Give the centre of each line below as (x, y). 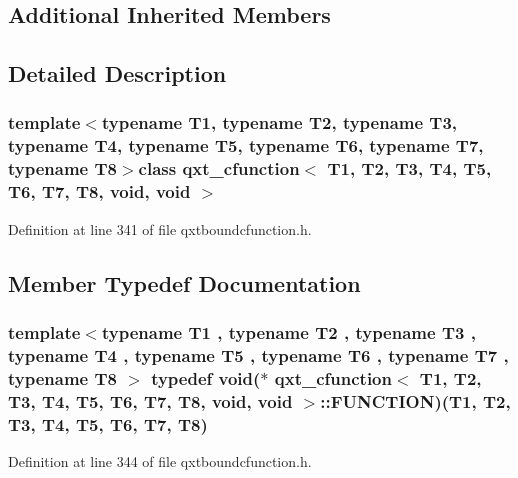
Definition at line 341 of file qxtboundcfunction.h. (160, 228)
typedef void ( (206, 377)
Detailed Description (117, 73)
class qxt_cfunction (219, 168)
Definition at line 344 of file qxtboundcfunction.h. (160, 460)
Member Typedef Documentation (184, 282)
